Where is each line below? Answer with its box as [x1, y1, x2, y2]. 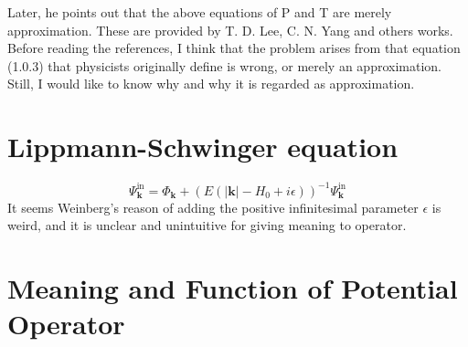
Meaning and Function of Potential [7, 268, 458, 306]
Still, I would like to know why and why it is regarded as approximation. [7, 74, 415, 93]
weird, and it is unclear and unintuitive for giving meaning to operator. [7, 216, 407, 235]
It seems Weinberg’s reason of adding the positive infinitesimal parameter [7, 197, 419, 216]
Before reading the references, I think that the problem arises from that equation [7, 38, 461, 58]
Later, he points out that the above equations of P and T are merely [7, 3, 392, 21]
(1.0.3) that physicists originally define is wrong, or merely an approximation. [7, 56, 441, 75]
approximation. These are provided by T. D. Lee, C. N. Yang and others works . [7, 20, 453, 39]
